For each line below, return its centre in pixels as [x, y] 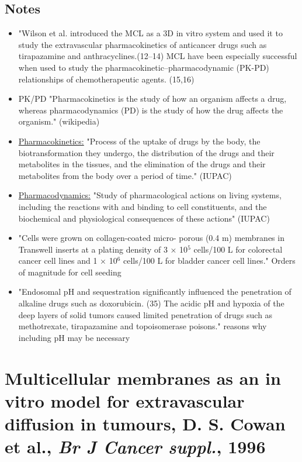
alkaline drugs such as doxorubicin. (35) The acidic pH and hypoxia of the [151, 303]
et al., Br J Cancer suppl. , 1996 [135, 447]
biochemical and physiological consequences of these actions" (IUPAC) [144, 218]
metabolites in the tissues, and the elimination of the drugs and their [142, 164]
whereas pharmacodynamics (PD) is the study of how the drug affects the [151, 110]
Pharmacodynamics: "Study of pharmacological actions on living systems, [150, 195]
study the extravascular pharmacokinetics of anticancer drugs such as [143, 44]
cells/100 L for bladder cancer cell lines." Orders [209, 261]
